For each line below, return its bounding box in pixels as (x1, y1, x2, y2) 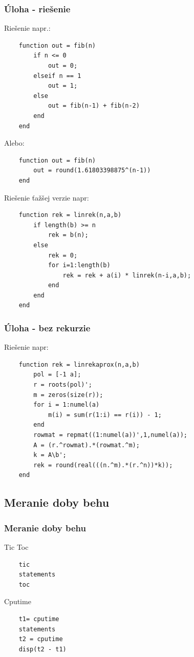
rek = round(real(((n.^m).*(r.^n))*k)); (33, 461, 173, 469)
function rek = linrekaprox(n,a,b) (18, 361, 140, 368)
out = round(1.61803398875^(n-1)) (33, 167, 151, 174)
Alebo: (4, 137, 25, 148)
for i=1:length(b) (48, 262, 111, 269)
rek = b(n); (48, 231, 89, 239)
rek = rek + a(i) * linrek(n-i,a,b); (62, 271, 191, 279)
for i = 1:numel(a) (33, 401, 100, 409)
